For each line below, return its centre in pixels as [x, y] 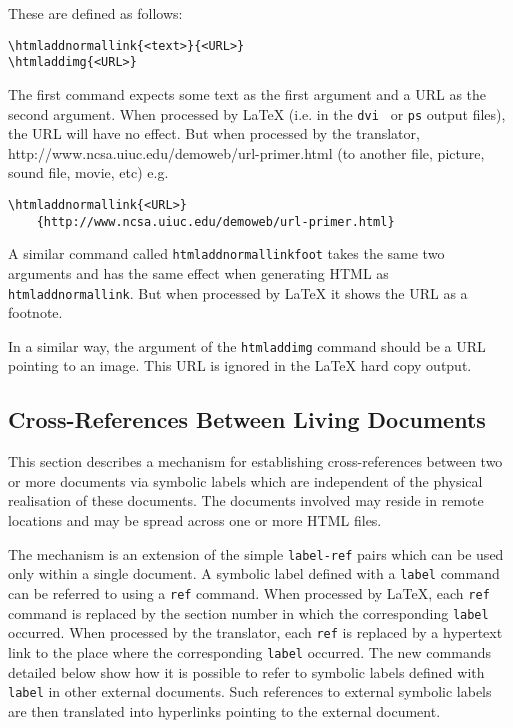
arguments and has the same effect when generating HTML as [198, 272]
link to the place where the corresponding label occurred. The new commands [249, 651]
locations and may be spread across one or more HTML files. [195, 519]
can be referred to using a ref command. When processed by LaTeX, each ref [249, 592]
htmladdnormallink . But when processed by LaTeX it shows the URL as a [238, 292]
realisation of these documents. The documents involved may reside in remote [246, 500]
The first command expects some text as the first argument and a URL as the [247, 93]
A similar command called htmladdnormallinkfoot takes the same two [226, 253]
